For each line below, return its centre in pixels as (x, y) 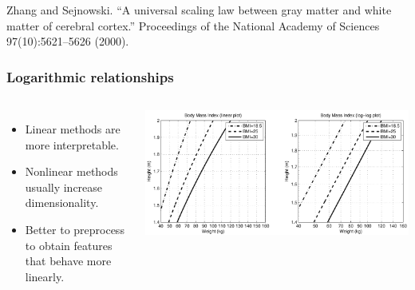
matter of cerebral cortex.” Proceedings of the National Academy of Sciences (193, 25)
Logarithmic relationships (90, 76)
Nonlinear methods (71, 171)
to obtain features (69, 245)
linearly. (45, 276)
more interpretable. (72, 144)
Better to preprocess (75, 229)
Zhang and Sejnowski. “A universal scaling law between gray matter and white (199, 10)
